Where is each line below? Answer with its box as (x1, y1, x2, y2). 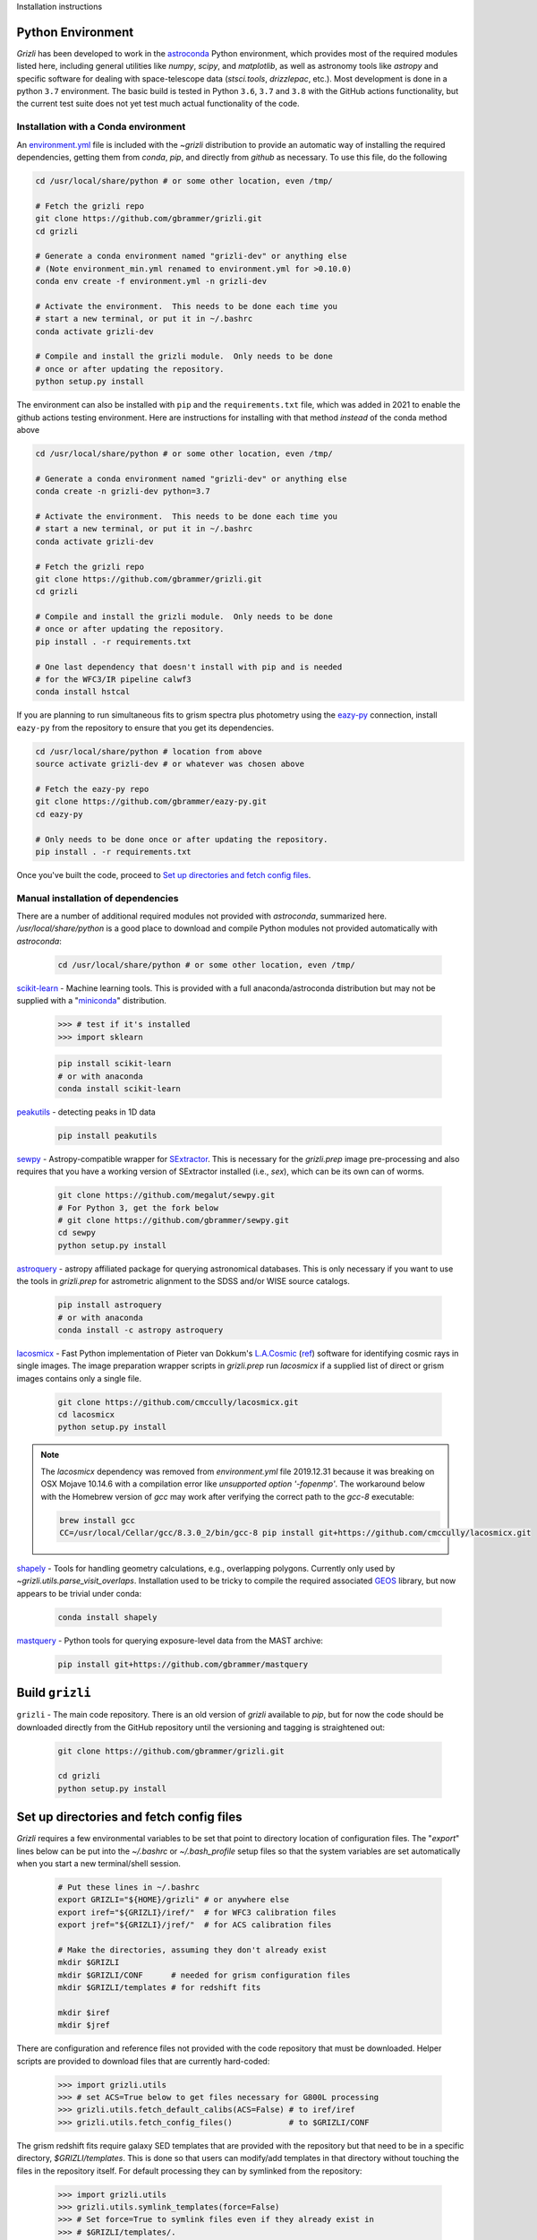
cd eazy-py (35, 809, 83, 819)
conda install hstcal (35, 686, 131, 697)
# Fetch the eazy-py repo (35, 784, 149, 794)
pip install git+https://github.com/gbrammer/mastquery (57, 1658, 309, 1669)
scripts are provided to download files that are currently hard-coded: (16, 2055, 270, 2066)
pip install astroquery (57, 1300, 163, 1310)
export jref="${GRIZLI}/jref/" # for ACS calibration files (57, 1920, 332, 1930)
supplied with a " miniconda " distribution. (16, 995, 167, 1006)
